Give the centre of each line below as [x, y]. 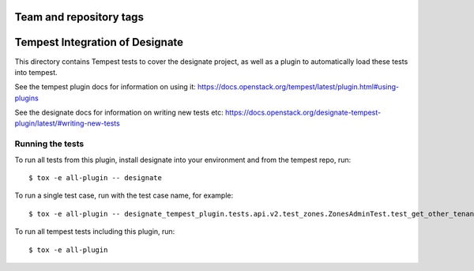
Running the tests [49, 144]
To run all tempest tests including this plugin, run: [95, 231]
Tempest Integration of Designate [99, 42]
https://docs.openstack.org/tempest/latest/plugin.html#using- [298, 87]
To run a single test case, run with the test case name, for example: [124, 196]
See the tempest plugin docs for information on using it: [105, 87]
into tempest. [36, 72]
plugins [26, 98]
